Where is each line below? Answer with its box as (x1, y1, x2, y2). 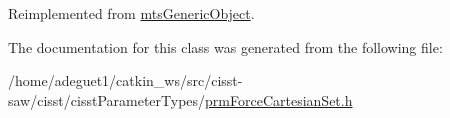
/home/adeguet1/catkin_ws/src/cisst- (8, 70, 243, 91)
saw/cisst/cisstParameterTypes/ (8, 89, 206, 110)
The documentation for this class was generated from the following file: (8, 36, 443, 57)
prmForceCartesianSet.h (205, 89, 353, 110)
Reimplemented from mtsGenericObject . (8, 3, 255, 23)
